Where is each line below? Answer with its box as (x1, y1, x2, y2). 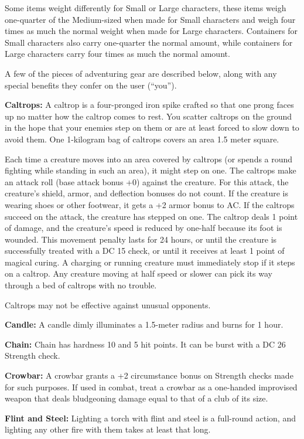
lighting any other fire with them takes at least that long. (5, 423, 211, 435)
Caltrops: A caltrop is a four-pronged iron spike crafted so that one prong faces (5, 98, 294, 111)
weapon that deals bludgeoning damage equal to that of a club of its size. (5, 392, 268, 404)
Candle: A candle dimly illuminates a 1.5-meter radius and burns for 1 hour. (5, 318, 283, 331)
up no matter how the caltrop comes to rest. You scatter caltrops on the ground (5, 110, 292, 122)
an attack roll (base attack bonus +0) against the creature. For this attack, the (5, 175, 289, 188)
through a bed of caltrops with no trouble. (5, 279, 157, 291)
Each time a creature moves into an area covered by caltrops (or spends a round (5, 152, 293, 165)
